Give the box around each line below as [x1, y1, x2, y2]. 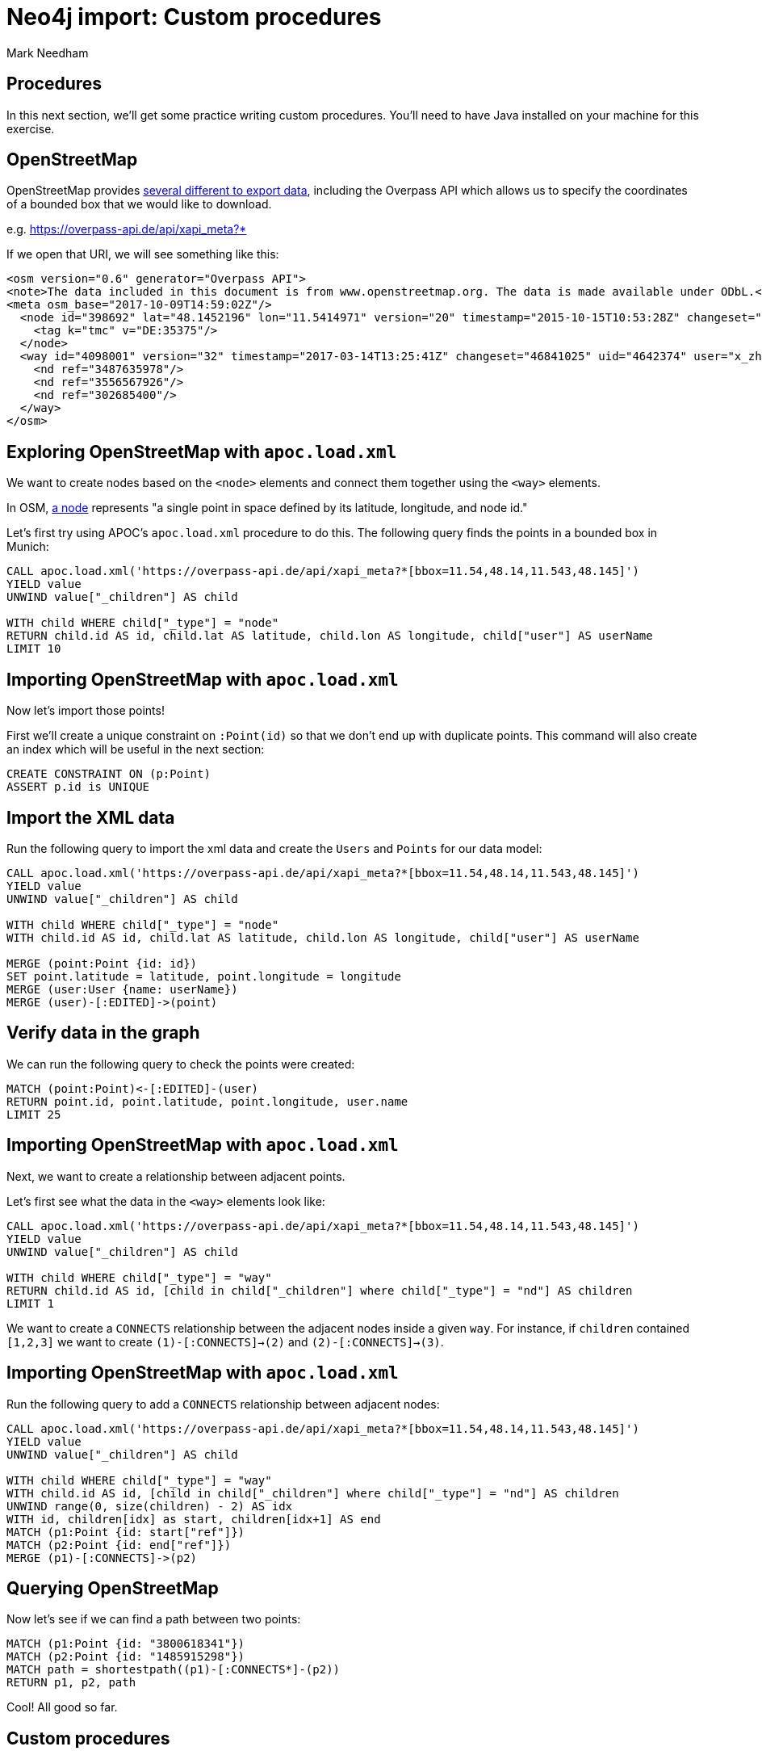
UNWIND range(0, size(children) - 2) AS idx [6, 1499, 293, 1513]
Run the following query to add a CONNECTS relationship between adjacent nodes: [6, 1396, 440, 1411]
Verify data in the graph [6, 1022, 200, 1043]
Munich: [6, 540, 49, 554]
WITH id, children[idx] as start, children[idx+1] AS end [6, 1512, 381, 1526]
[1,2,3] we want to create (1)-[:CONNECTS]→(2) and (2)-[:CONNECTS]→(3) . [6, 1334, 444, 1349]
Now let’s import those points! [6, 703, 165, 718]
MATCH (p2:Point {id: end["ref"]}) [6, 1538, 232, 1551]
